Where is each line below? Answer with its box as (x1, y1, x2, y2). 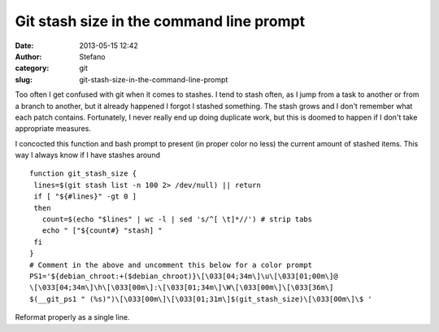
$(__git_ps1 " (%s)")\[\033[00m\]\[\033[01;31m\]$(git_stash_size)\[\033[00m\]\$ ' (29, 294, 373, 304)
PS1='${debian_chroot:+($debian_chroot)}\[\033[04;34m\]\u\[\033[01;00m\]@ (29, 271, 338, 281)
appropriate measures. (15, 124, 91, 133)
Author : (15, 51, 42, 61)
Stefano (79, 51, 106, 61)
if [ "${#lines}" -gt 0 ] (33, 192, 137, 201)
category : (15, 63, 50, 73)
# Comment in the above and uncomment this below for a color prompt (29, 260, 313, 269)
